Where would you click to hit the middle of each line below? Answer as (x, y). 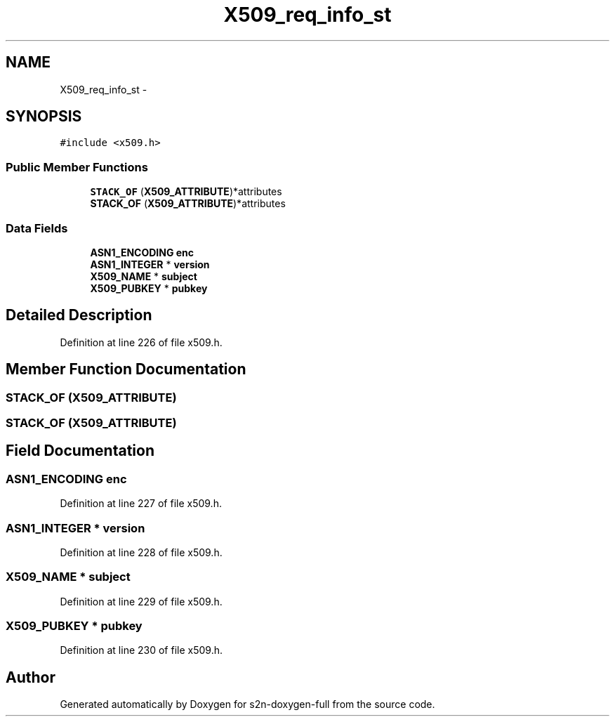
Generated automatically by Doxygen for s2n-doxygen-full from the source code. (247, 704)
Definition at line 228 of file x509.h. (141, 552)
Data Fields (37, 228)
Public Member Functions (77, 167)
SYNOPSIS (44, 117)
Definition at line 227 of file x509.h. (141, 504)
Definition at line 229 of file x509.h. (141, 601)
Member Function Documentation (126, 369)
